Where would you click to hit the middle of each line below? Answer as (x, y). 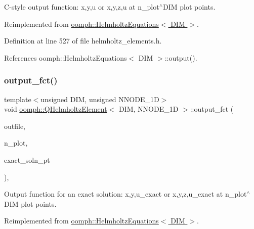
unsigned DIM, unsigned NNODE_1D (100, 99)
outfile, (15, 126)
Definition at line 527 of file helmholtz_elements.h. (83, 41)
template (18, 99)
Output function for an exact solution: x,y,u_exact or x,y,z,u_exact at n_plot (125, 194)
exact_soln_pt (27, 159)
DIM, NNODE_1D (149, 109)
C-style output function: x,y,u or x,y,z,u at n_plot (82, 7)
